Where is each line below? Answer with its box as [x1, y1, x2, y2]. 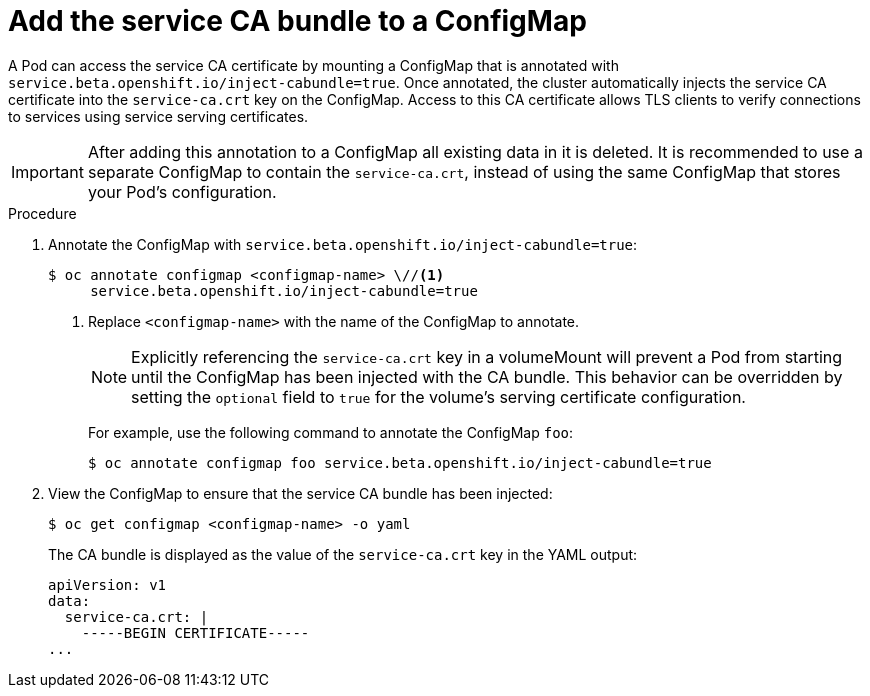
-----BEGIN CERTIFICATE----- [81, 624, 310, 641]
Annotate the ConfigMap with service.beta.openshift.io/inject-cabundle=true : [48, 235, 638, 253]
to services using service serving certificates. [8, 107, 309, 125]
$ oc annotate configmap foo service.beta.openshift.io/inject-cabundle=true [88, 454, 712, 471]
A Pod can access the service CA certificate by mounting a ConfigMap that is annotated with [8, 56, 619, 74]
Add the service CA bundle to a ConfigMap [8, 4, 587, 38]
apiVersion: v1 [48, 576, 167, 593]
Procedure [8, 204, 77, 222]
